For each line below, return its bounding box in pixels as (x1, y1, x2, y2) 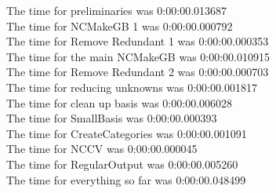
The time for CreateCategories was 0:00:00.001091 (6, 125, 247, 141)
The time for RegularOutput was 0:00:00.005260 (6, 155, 238, 172)
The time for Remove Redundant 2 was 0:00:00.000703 (6, 64, 269, 80)
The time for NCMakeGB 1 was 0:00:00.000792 (6, 17, 233, 34)
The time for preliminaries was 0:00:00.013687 (6, 2, 227, 18)
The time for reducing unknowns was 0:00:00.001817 (6, 78, 257, 95)
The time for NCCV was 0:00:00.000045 (6, 140, 198, 157)
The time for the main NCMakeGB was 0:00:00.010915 (6, 48, 270, 64)
